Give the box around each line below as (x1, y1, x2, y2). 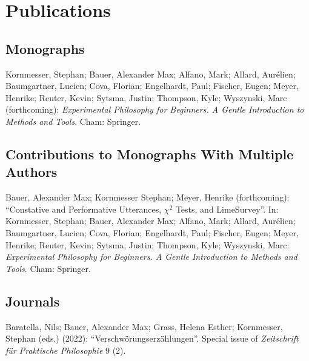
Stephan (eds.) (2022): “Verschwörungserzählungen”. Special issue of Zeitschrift (5, 332, 299, 345)
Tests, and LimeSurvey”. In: (175, 202, 279, 215)
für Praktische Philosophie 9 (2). (5, 343, 126, 356)
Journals (5, 291, 60, 310)
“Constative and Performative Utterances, (5, 202, 162, 215)
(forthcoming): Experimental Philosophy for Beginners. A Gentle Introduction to (5, 103, 304, 116)
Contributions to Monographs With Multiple (5, 144, 294, 163)
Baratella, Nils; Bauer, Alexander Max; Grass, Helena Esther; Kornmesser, (5, 320, 283, 333)
